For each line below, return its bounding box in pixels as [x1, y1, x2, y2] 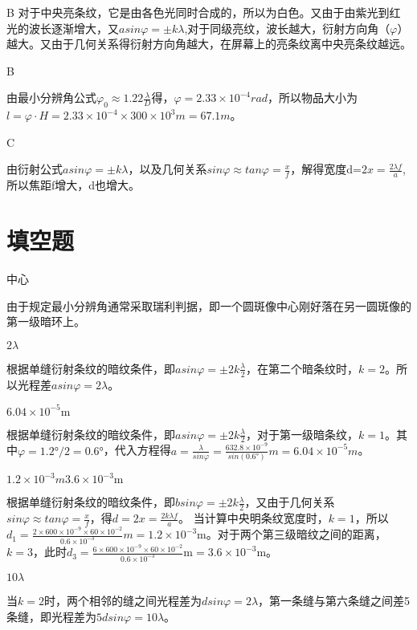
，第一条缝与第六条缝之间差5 [258, 591, 411, 608]
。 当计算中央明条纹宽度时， [178, 510, 329, 526]
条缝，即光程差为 [6, 608, 96, 624]
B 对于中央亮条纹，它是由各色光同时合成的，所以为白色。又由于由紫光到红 [6, 4, 401, 20]
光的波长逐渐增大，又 [6, 19, 119, 36]
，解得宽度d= [290, 161, 362, 177]
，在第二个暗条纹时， [245, 360, 358, 376]
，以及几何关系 [128, 161, 207, 177]
